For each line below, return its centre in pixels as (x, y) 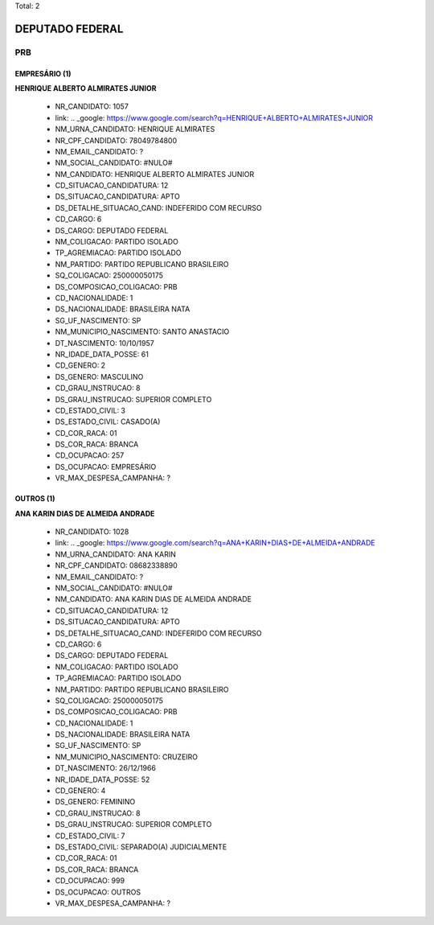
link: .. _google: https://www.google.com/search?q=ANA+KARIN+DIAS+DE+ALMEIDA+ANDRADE (215, 543)
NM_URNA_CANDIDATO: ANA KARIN (116, 554)
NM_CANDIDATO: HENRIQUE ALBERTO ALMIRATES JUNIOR (155, 174)
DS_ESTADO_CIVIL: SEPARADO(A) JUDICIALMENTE (141, 847)
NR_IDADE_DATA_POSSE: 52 (102, 779)
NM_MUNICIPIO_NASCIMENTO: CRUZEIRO (127, 757)
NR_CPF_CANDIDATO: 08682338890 (117, 565)
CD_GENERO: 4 (80, 791)
